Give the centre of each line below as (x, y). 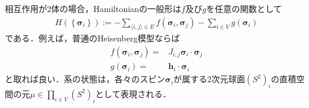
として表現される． (133, 93)
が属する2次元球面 (209, 79)
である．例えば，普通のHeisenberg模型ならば (92, 38)
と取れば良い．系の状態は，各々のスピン (85, 79)
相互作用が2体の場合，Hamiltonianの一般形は (93, 8)
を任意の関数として (244, 8)
